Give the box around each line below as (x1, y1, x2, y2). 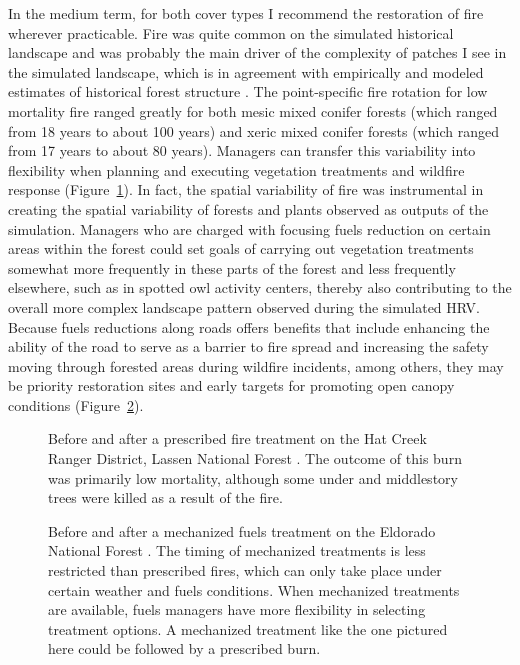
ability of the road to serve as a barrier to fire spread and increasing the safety (8, 336, 489, 357)
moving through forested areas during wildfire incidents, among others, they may (8, 355, 504, 376)
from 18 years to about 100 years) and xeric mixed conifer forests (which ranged (8, 120, 499, 141)
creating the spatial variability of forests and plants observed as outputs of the (8, 198, 489, 219)
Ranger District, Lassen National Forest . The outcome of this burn (48, 448, 462, 469)
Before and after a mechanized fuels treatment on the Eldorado (48, 520, 436, 541)
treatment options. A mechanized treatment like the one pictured (48, 618, 448, 639)
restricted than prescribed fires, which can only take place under (48, 560, 442, 581)
